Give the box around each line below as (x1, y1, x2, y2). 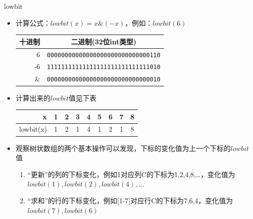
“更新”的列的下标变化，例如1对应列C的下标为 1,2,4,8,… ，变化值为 (27, 169, 235, 179)
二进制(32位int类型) (71, 36, 137, 46)
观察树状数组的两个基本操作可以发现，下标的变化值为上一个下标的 (15, 143, 231, 153)
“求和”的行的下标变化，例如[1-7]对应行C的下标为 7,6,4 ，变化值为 (27, 195, 233, 205)
